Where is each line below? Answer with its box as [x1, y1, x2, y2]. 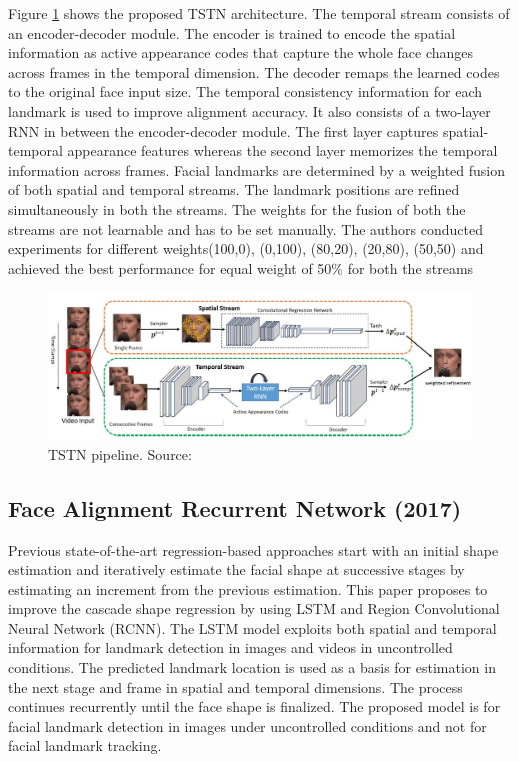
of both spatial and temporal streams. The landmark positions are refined [8, 179, 460, 200]
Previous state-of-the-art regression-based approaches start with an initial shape [8, 539, 499, 560]
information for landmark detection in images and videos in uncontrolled [8, 637, 453, 658]
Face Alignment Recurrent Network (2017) [8, 492, 462, 523]
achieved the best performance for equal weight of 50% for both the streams [8, 257, 474, 278]
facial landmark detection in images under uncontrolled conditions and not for [8, 715, 487, 736]
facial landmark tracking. [8, 735, 162, 756]
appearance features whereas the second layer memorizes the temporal [67, 140, 498, 161]
